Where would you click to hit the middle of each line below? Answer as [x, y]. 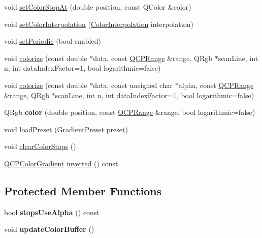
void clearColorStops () [40, 146]
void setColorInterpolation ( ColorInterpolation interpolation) [99, 24]
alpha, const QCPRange [216, 85]
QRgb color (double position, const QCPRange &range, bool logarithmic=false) [130, 112]
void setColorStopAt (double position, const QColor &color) [98, 7]
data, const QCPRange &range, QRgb [153, 58]
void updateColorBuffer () [49, 229]
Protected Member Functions [83, 190]
